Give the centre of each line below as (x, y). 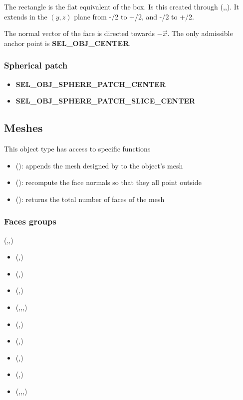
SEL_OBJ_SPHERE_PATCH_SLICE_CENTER (106, 101)
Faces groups (30, 221)
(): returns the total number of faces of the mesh (90, 199)
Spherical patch (36, 65)
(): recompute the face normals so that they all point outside (109, 182)
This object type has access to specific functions (77, 148)
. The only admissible (200, 33)
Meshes (23, 128)
